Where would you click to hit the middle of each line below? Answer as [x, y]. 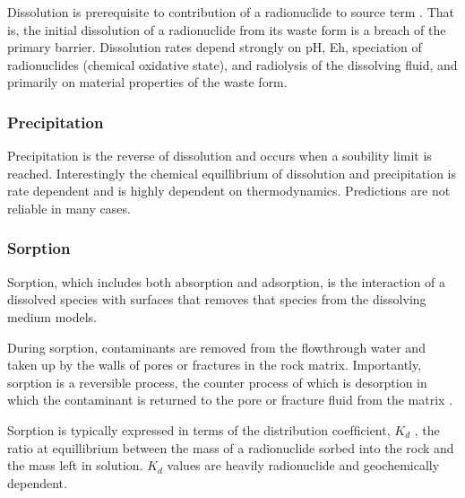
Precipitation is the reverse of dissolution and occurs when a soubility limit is [220, 156]
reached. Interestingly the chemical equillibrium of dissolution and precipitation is [232, 173]
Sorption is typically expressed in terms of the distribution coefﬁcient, [199, 429]
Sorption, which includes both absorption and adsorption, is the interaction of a [226, 281]
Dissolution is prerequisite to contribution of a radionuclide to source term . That [231, 12]
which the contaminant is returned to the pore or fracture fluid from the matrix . [230, 400]
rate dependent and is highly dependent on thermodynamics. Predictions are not [229, 191]
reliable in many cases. [69, 208]
